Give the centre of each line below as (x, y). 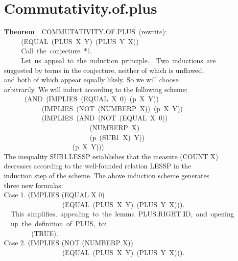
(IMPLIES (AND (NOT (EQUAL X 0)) (105, 118)
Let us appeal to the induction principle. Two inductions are (118, 60)
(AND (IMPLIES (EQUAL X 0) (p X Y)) (91, 99)
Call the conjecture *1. (57, 51)
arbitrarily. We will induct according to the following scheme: (96, 89)
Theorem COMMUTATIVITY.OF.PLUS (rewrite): (85, 32)
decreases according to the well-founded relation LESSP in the (97, 166)
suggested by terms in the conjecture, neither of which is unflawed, (104, 70)
